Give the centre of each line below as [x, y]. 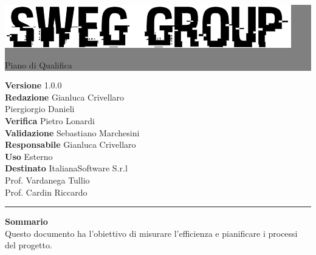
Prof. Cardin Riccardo [46, 192]
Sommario [26, 221]
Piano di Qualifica [39, 65]
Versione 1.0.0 [33, 85]
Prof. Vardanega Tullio [47, 180]
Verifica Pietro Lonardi [50, 120]
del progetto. [29, 245]
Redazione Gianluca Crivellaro [65, 97]
